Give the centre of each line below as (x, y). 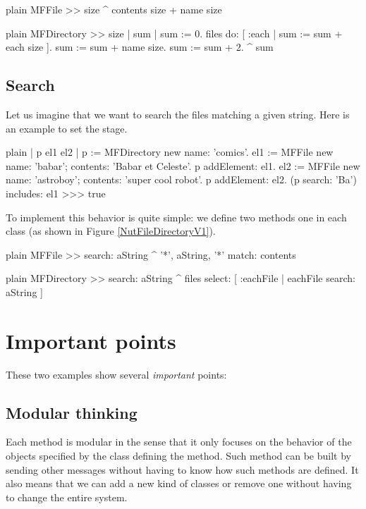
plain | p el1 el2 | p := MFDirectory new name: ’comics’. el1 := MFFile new (170, 152)
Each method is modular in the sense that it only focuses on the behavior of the (179, 442)
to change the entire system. (67, 497)
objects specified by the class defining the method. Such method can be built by (178, 456)
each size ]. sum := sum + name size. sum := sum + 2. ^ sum (140, 47)
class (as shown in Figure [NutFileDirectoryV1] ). (111, 231)
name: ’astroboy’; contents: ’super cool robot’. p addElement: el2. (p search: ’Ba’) (181, 179)
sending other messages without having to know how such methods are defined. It (182, 469)
